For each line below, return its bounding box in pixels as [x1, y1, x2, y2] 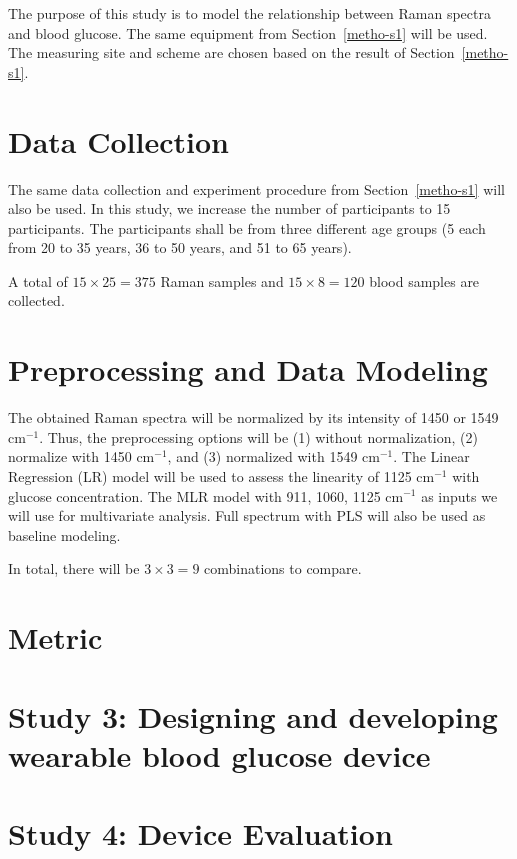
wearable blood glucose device [8, 734, 431, 775]
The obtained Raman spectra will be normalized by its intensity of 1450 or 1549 [8, 407, 499, 428]
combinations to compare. [204, 558, 362, 579]
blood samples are [369, 270, 480, 291]
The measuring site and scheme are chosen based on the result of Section [8, 42, 455, 63]
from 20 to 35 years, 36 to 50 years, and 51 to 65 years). [8, 237, 352, 258]
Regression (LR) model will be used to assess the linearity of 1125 [8, 465, 412, 486]
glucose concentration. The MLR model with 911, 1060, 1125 [8, 485, 381, 506]
